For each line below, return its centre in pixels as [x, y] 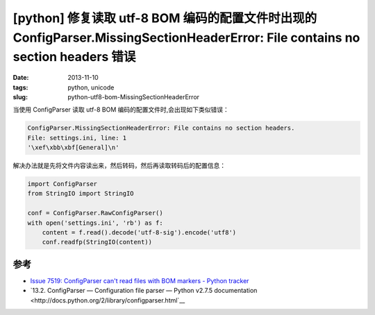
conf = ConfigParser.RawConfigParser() [95, 213]
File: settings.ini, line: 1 [77, 138]
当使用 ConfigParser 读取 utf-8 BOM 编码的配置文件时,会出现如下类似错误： [121, 110]
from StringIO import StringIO [81, 194]
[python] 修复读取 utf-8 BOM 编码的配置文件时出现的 [165, 18]
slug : [20, 96]
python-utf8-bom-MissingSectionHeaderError [134, 96]
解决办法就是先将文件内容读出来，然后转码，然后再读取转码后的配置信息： [119, 166]
